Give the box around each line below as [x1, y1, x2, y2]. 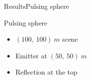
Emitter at [15, 50, 47, 60]
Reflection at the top [15, 67, 77, 77]
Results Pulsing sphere [4, 1, 69, 11]
